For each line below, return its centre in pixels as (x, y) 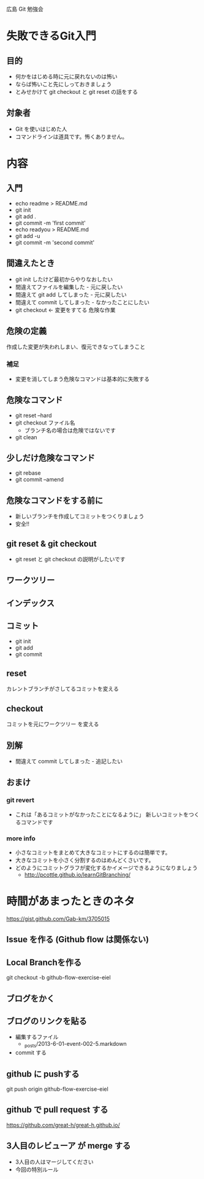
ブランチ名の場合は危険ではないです (70, 430)
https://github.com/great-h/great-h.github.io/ (63, 1125)
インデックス (31, 603)
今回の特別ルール (37, 1169)
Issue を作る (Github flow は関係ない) (77, 939)
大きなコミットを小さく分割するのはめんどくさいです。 (85, 860)
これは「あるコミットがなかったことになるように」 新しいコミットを (102, 814)
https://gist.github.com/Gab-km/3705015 (58, 918)
